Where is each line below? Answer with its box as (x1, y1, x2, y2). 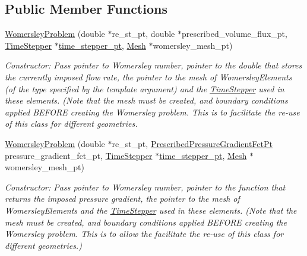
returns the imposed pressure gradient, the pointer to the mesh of (5, 192, 240, 205)
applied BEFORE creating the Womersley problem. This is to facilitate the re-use (5, 105, 300, 118)
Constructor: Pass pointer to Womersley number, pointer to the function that (5, 180, 286, 193)
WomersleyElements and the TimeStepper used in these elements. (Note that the (5, 204, 297, 216)
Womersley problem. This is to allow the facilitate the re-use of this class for (5, 227, 284, 240)
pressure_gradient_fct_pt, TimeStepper (5, 149, 153, 161)
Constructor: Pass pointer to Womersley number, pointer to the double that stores (5, 59, 302, 71)
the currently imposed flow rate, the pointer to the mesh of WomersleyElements (5, 70, 292, 83)
